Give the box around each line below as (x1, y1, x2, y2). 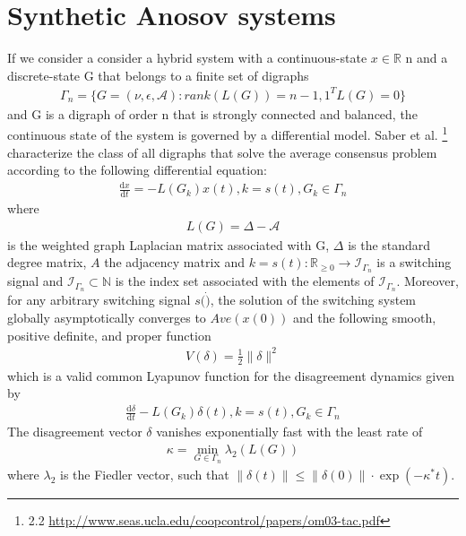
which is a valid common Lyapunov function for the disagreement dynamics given (7, 366, 455, 385)
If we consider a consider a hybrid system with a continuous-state (7, 48, 367, 67)
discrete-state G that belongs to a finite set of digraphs (7, 65, 309, 84)
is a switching (376, 253, 452, 272)
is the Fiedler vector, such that (60, 465, 229, 484)
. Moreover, (396, 272, 459, 290)
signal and (7, 272, 64, 290)
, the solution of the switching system (210, 290, 417, 309)
